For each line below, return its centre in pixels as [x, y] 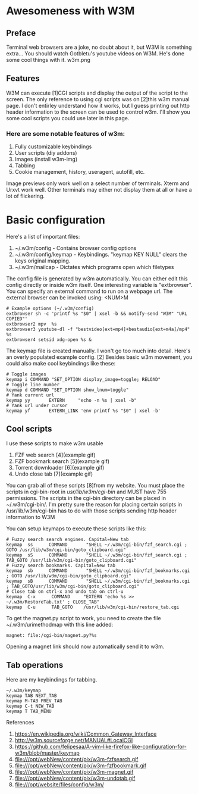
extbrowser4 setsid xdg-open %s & [49, 340]
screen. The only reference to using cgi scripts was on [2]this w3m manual [98, 99]
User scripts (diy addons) [46, 153]
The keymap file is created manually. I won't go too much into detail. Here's [98, 351]
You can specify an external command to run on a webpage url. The [89, 291]
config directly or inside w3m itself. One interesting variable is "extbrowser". [99, 285]
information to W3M [31, 517]
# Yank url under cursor [37, 406]
